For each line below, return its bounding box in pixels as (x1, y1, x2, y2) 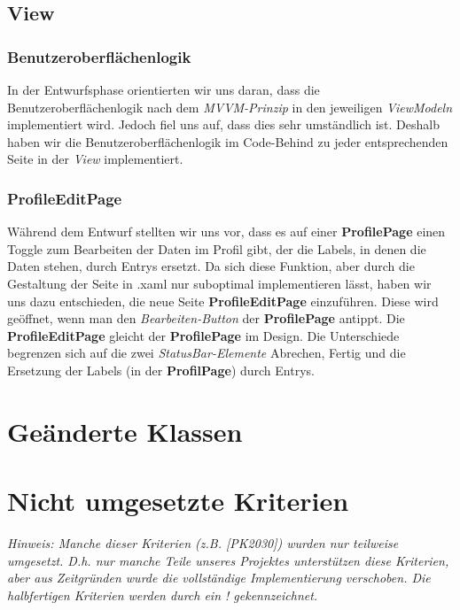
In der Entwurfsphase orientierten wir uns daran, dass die (7, 81, 320, 98)
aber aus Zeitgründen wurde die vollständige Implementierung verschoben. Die (7, 568, 431, 587)
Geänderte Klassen (7, 413, 243, 449)
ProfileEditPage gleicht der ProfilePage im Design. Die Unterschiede (7, 326, 400, 344)
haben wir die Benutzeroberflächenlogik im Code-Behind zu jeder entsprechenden (7, 132, 448, 151)
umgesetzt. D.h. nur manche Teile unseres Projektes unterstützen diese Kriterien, (7, 551, 449, 569)
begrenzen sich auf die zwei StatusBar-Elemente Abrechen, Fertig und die (7, 344, 406, 362)
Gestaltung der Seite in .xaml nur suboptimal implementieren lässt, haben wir (7, 274, 432, 292)
